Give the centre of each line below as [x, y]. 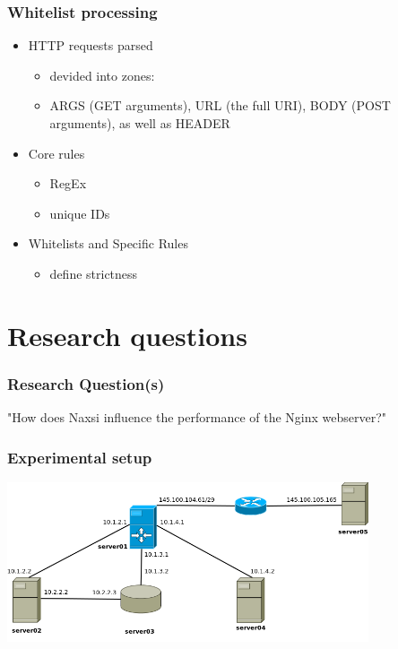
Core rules [56, 153]
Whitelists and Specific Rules [108, 243]
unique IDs [80, 213]
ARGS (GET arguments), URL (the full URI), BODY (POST [220, 105]
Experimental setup [80, 457]
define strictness [94, 273]
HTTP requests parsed [91, 45]
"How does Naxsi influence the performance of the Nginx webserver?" [197, 417]
